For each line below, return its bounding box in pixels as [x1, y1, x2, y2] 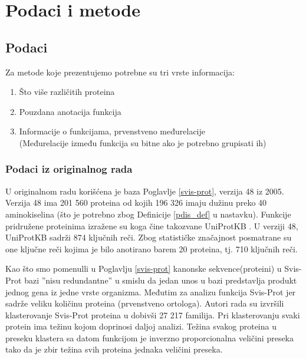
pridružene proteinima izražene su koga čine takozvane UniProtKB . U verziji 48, [5, 219, 298, 232]
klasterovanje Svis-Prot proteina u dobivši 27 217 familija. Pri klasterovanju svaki [5, 308, 300, 321]
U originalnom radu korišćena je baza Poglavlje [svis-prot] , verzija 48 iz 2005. [5, 185, 284, 197]
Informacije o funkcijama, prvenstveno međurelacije [19, 125, 206, 137]
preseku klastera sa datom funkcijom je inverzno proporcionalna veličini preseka [5, 331, 294, 344]
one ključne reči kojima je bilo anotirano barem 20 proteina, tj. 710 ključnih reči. [5, 242, 298, 255]
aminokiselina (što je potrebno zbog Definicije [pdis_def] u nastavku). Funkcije [5, 208, 291, 220]
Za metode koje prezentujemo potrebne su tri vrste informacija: [5, 65, 235, 78]
